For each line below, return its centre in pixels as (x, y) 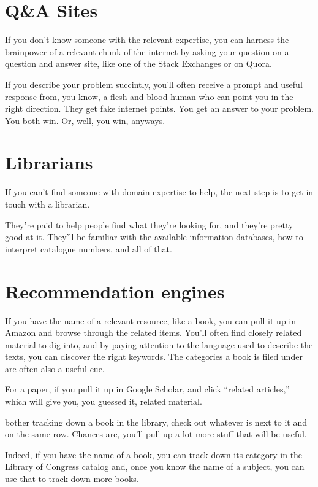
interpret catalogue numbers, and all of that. (89, 248)
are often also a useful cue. (55, 368)
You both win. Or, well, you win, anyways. (85, 120)
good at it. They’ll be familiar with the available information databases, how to (154, 237)
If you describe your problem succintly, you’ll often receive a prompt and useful (154, 84)
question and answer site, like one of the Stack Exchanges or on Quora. (138, 64)
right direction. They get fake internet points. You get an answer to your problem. (160, 108)
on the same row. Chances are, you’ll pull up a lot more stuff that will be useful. (156, 434)
